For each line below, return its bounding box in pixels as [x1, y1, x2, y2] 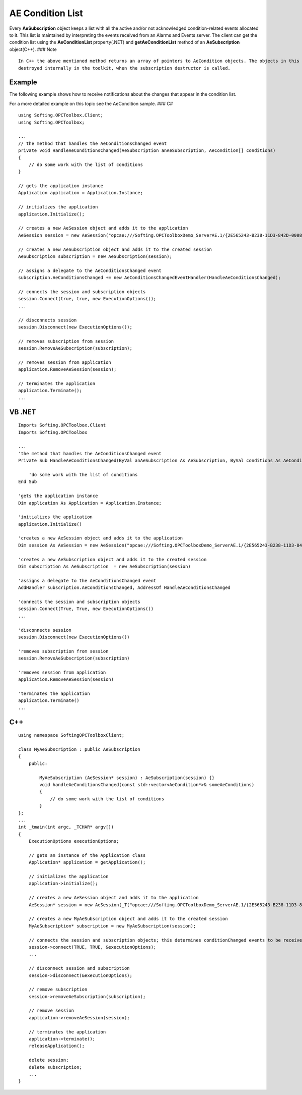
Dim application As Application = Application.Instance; [18, 500, 162, 506]
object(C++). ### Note [9, 46, 57, 52]
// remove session [28, 1008, 74, 1014]
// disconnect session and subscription [28, 965, 130, 971]
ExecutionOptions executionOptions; [28, 838, 119, 844]
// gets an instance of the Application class [28, 852, 146, 858]
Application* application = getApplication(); [28, 859, 146, 865]
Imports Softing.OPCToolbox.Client [18, 422, 106, 428]
